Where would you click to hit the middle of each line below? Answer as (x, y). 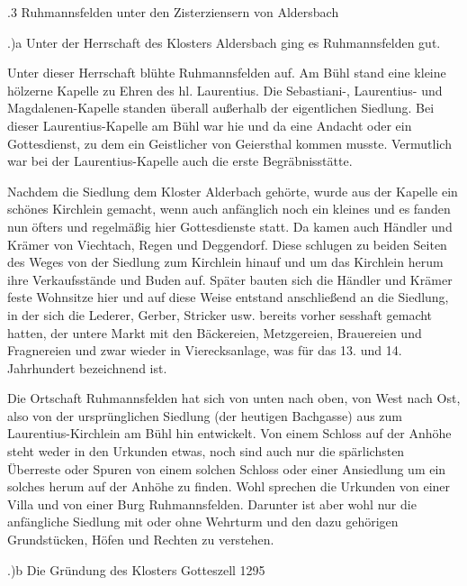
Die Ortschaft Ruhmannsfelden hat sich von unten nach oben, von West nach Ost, (234, 398)
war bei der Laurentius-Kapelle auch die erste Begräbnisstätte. (180, 161)
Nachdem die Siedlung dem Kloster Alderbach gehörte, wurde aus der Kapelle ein (233, 191)
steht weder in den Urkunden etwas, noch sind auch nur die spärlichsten (206, 451)
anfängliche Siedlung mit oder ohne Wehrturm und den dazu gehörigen (203, 522)
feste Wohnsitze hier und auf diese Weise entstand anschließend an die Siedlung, (228, 297)
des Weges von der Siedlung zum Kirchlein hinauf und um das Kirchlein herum (225, 262)
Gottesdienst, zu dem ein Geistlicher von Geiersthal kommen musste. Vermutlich (229, 143)
